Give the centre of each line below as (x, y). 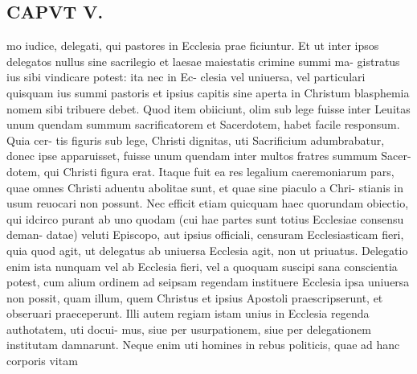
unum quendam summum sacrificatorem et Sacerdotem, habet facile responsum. (203, 124)
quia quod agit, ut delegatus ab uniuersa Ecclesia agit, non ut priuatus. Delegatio (207, 250)
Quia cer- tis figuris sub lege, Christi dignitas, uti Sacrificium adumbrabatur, (196, 140)
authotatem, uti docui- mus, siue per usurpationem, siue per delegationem (189, 329)
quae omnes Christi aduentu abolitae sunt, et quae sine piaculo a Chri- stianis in (205, 187)
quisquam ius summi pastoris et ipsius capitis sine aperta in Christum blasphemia (208, 92)
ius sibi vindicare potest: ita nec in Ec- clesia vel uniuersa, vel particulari (186, 77)
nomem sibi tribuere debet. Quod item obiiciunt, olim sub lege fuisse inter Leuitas (208, 108)
